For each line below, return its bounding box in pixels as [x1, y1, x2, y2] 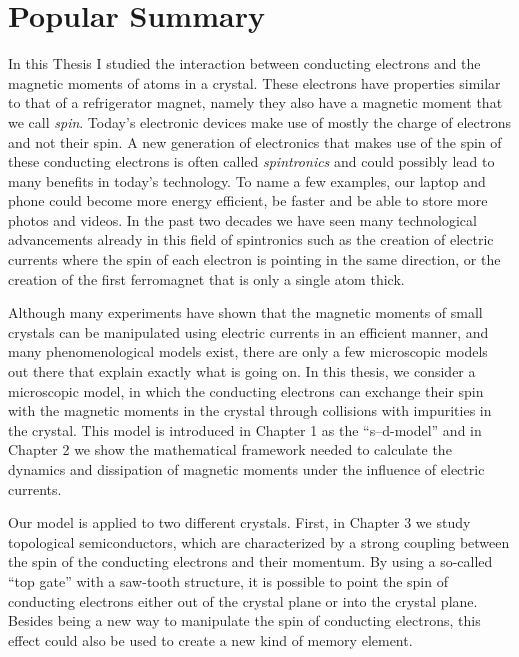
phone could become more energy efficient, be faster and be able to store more [8, 190, 488, 211]
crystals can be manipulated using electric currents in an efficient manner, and [8, 321, 489, 342]
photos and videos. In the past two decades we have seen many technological [8, 209, 477, 230]
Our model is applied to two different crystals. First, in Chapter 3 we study [8, 512, 471, 533]
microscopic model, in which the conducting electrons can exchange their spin [8, 380, 484, 401]
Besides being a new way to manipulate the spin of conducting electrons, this [8, 610, 481, 631]
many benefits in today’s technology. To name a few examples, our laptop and [8, 170, 486, 191]
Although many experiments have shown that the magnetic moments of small [8, 302, 483, 323]
